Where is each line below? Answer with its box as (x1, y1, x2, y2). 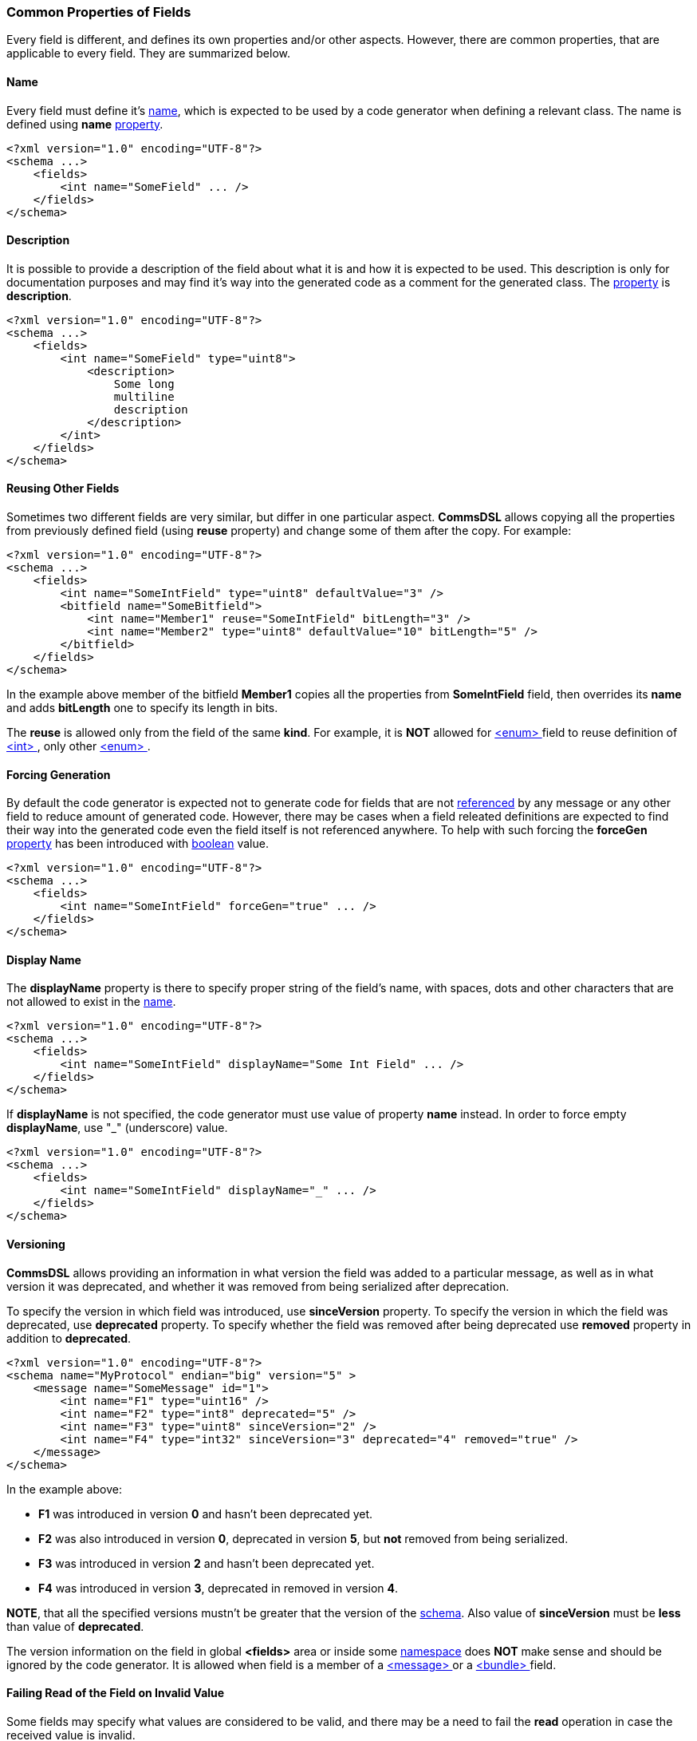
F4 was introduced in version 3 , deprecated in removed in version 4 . (38, 1581, 399, 1595)
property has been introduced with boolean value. (6, 837, 269, 851)
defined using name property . (6, 117, 163, 131)
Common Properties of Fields (6, 4, 191, 20)
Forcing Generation (6, 767, 111, 781)
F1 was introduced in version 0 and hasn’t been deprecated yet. (38, 1506, 373, 1521)
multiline (113, 390, 175, 403)
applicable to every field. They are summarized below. (6, 46, 291, 61)
